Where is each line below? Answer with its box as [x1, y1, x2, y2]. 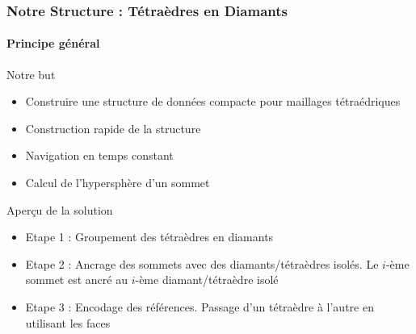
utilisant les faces [25, 314, 111, 331]
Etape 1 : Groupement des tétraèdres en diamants [25, 228, 274, 245]
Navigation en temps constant [25, 147, 174, 164]
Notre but [6, 65, 56, 82]
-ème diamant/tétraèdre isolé [135, 271, 279, 288]
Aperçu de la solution [6, 201, 113, 218]
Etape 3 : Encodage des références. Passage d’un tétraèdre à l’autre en [25, 298, 374, 315]
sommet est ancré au [25, 271, 128, 288]
